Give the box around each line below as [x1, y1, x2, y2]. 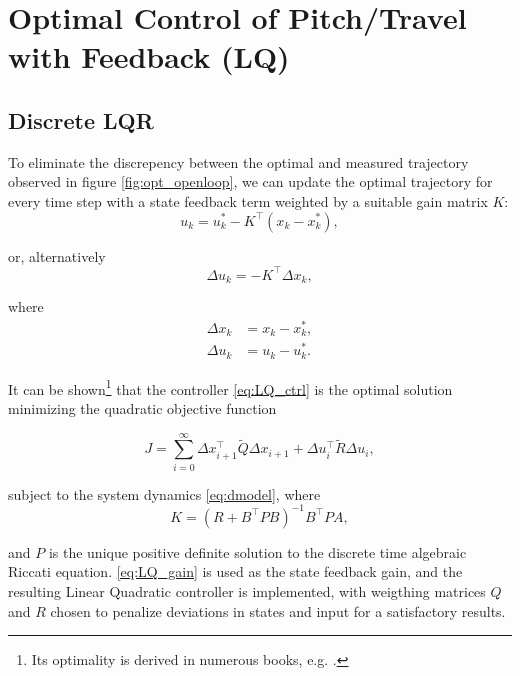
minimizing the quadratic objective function [8, 398, 277, 419]
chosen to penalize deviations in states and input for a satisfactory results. [50, 600, 506, 621]
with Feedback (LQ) [8, 36, 290, 77]
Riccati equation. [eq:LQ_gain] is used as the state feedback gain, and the [8, 561, 463, 582]
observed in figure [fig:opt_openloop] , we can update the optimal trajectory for [8, 171, 493, 192]
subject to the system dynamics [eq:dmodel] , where [8, 483, 321, 504]
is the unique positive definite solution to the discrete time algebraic [48, 541, 467, 562]
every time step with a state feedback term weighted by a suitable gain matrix [8, 190, 488, 211]
